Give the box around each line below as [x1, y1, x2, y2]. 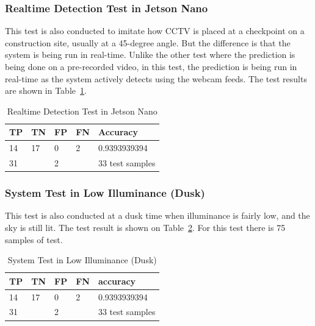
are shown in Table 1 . [5, 84, 87, 97]
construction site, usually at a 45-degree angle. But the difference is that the [5, 36, 291, 49]
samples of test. [5, 233, 63, 246]
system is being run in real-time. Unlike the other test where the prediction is [5, 48, 295, 61]
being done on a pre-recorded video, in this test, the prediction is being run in [5, 60, 297, 73]
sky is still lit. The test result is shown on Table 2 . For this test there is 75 [5, 221, 286, 233]
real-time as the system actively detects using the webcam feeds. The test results [5, 72, 307, 85]
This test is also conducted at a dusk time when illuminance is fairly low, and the [5, 209, 310, 222]
